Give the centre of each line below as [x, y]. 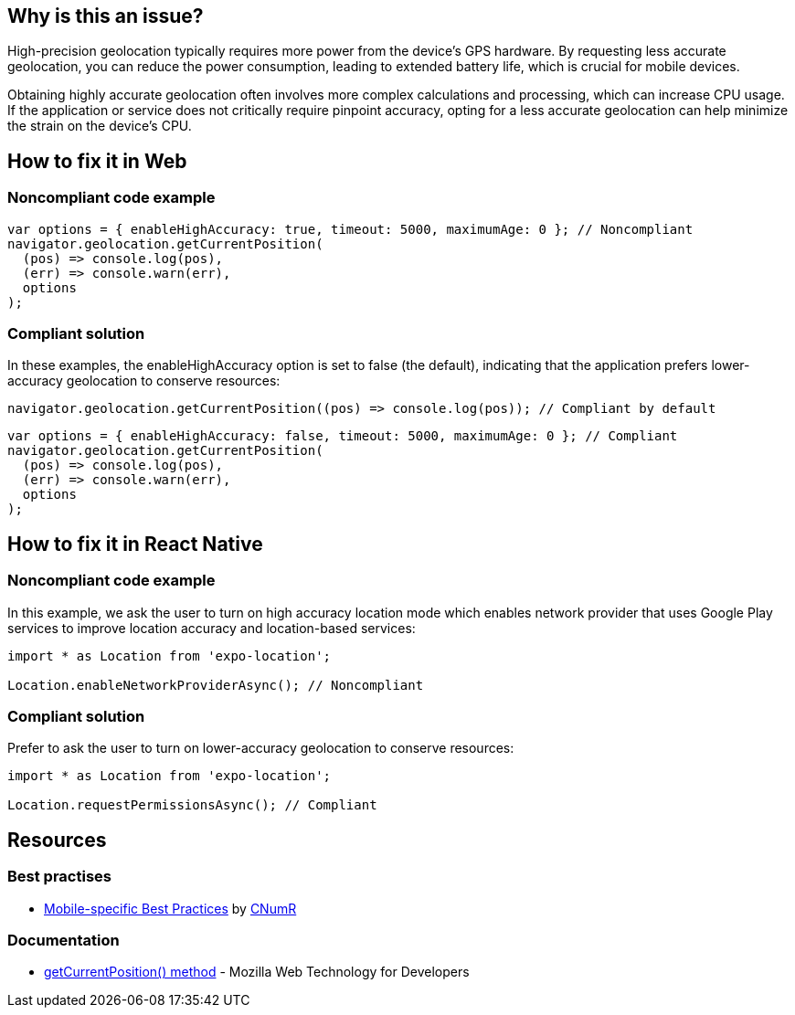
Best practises [59, 877]
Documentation [64, 940]
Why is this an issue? [106, 16]
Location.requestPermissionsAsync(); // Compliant [192, 805]
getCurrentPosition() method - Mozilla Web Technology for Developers [257, 972]
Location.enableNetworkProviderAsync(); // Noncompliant [216, 685]
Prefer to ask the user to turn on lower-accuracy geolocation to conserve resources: [261, 748]
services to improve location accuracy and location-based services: [212, 628]
